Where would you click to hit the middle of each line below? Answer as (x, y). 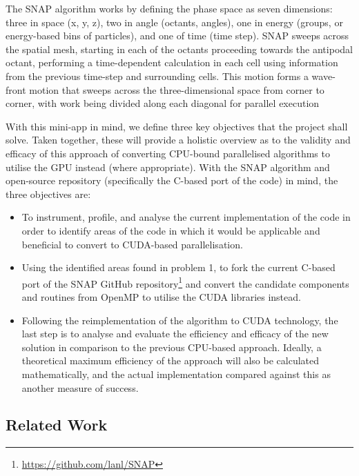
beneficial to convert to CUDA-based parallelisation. (132, 244)
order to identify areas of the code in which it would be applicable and (171, 230)
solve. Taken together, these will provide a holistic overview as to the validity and (178, 140)
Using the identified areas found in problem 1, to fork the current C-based (178, 267)
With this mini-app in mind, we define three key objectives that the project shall (177, 126)
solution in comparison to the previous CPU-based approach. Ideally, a (172, 347)
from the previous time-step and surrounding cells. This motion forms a (157, 76)
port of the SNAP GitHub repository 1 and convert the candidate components (185, 282)
